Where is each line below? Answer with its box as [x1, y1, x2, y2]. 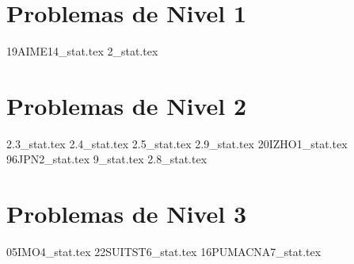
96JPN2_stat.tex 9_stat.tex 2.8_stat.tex [6, 151, 207, 167]
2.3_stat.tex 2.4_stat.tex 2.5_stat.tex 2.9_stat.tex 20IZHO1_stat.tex [6, 135, 348, 151]
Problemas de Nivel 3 [6, 197, 246, 230]
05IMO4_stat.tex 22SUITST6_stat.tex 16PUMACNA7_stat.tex [6, 243, 322, 260]
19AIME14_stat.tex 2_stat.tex [6, 43, 158, 59]
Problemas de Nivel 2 [6, 89, 246, 121]
